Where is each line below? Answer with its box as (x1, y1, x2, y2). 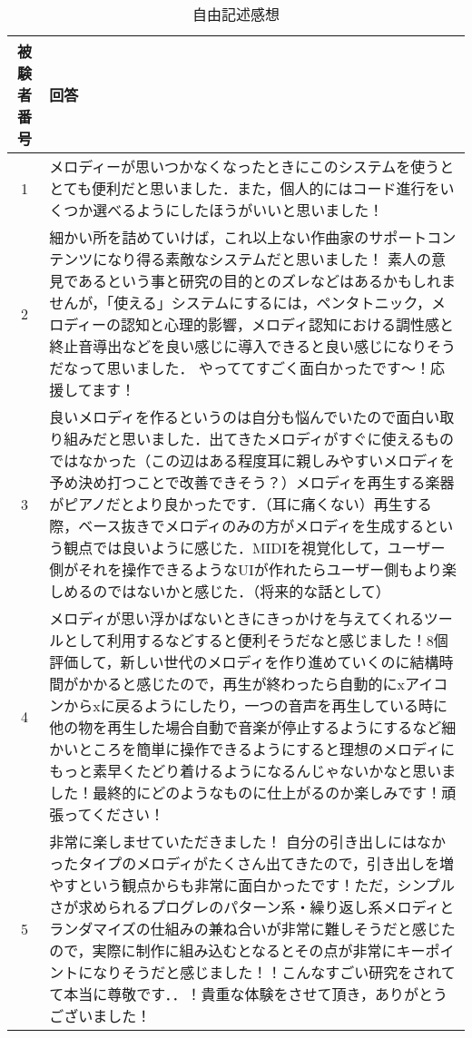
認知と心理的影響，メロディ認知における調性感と (121, 314, 454, 335)
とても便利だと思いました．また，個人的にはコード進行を (49, 178, 440, 199)
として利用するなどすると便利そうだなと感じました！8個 (64, 630, 448, 651)
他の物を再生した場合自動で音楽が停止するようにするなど (49, 717, 442, 738)
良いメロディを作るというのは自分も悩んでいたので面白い (49, 406, 440, 427)
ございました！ (49, 1005, 152, 1026)
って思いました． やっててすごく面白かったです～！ (78, 357, 430, 378)
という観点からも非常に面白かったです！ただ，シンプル (78, 875, 455, 896)
